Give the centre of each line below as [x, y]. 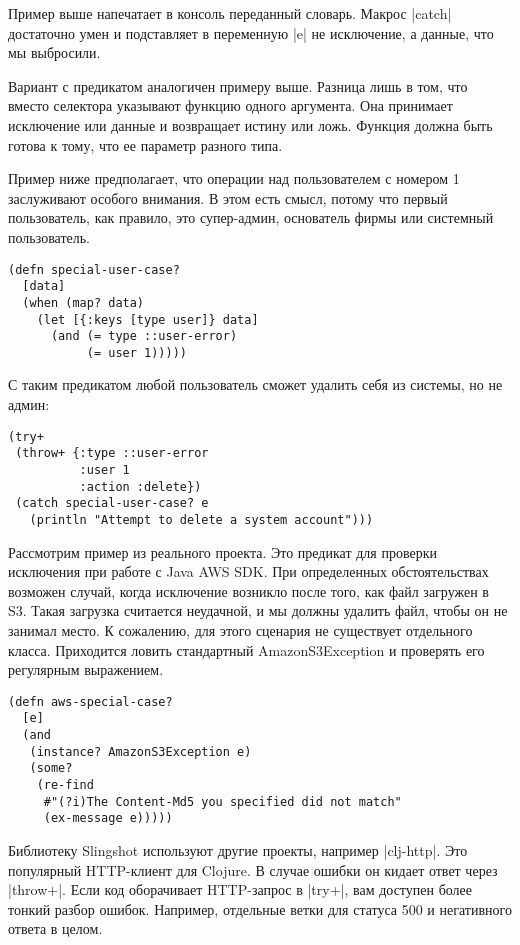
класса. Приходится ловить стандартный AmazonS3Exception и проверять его [246, 649]
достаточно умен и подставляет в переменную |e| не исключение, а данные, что [251, 32]
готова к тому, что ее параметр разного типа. [145, 144]
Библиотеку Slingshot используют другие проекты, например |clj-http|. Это [238, 850]
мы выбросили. [54, 52]
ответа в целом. [55, 928]
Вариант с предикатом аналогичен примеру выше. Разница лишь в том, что [238, 85]
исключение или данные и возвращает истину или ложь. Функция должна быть [250, 124]
